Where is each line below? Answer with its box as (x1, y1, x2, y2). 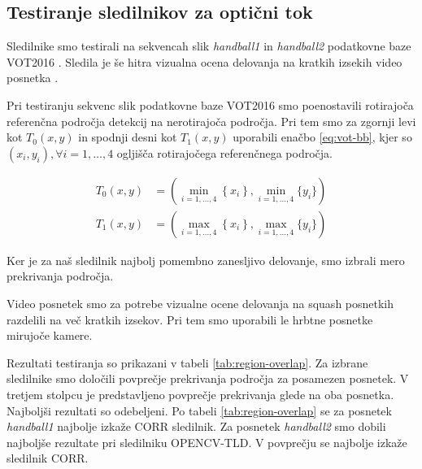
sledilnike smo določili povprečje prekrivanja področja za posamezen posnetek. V (7, 370, 409, 387)
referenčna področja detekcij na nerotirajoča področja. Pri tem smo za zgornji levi (7, 112, 416, 129)
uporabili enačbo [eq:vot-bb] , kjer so (233, 128, 412, 145)
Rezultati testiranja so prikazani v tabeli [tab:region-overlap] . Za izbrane (7, 354, 368, 371)
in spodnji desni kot (78, 128, 177, 145)
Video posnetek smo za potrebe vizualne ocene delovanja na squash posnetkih (7, 295, 394, 312)
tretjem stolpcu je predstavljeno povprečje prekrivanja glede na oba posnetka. (7, 385, 394, 402)
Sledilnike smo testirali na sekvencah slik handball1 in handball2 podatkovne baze (7, 37, 411, 54)
